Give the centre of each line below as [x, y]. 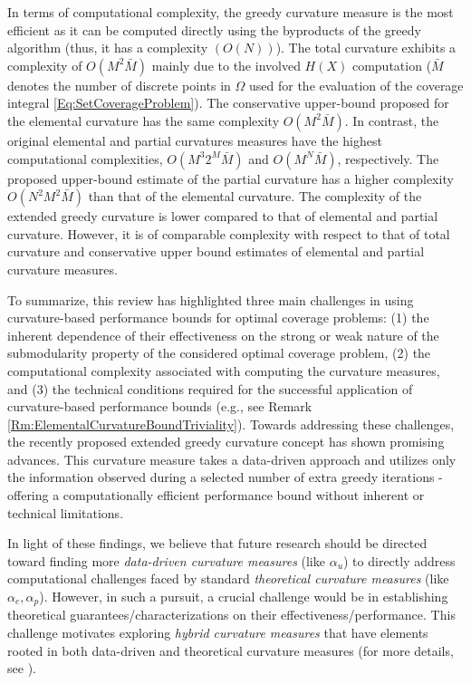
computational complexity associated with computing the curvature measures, [224, 370]
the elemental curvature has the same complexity [144, 120]
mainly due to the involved [226, 65]
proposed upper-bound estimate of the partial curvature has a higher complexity [231, 178]
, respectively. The [388, 158]
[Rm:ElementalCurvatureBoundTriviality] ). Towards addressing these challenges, [231, 424]
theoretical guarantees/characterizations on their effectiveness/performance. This [231, 615]
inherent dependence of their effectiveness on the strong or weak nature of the [223, 335]
